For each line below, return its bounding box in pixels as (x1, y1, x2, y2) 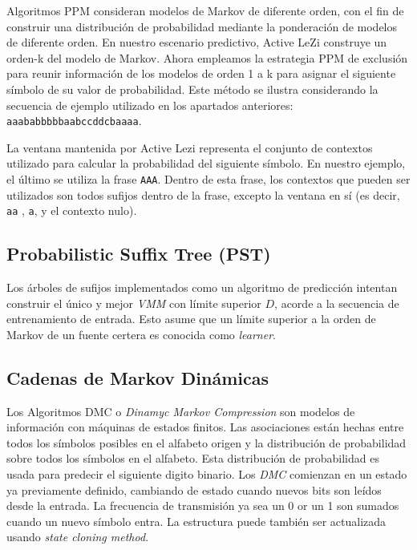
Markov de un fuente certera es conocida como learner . (6, 326, 276, 342)
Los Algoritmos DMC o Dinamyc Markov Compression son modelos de (6, 402, 355, 419)
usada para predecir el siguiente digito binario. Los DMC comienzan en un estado (6, 466, 407, 483)
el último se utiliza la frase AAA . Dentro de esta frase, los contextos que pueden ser (6, 171, 411, 187)
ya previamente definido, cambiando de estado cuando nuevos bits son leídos (6, 481, 382, 498)
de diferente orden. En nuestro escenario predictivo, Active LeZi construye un (6, 34, 387, 51)
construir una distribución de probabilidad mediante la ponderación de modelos (6, 18, 398, 34)
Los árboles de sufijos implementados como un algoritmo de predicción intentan (6, 279, 398, 296)
